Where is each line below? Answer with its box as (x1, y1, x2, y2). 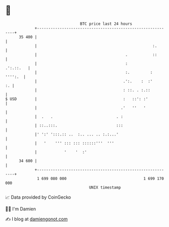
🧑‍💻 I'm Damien (5, 206, 36, 212)
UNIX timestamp (89, 185, 121, 190)
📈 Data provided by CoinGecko (5, 194, 71, 200)
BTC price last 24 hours (80, 21, 133, 26)
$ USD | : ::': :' (5, 96, 148, 102)
